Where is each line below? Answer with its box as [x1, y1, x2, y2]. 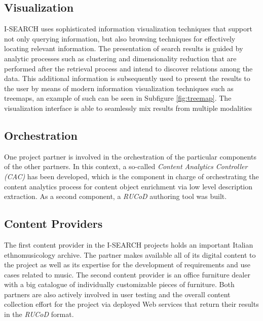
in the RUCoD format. [4, 309, 74, 319]
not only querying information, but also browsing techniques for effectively [4, 33, 236, 44]
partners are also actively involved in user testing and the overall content [4, 289, 231, 299]
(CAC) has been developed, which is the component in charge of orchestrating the [4, 171, 259, 181]
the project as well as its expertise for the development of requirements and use [4, 259, 250, 270]
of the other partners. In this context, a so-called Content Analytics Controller [4, 161, 248, 172]
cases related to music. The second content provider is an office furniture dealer [4, 269, 250, 279]
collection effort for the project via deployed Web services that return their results [4, 299, 259, 309]
